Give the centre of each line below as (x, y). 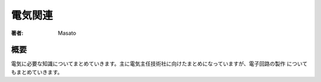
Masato (67, 33)
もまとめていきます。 (37, 72)
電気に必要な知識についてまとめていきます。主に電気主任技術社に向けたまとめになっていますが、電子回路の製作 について (159, 64)
